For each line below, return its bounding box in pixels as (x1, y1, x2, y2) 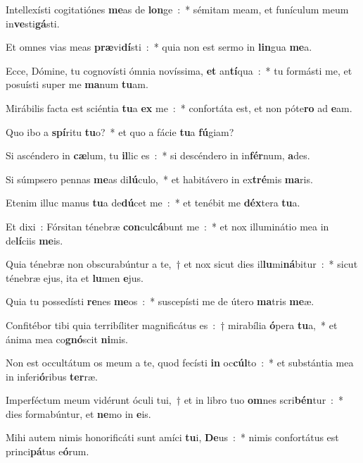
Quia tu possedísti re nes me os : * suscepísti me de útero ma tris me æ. (6, 294, 314, 309)
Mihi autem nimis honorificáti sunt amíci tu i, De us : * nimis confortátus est (6, 430, 339, 445)
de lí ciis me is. (6, 233, 63, 247)
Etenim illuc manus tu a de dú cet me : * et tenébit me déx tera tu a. (6, 195, 300, 210)
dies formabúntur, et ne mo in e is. (6, 406, 151, 421)
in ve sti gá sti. (6, 16, 60, 30)
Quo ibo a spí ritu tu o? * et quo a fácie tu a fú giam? (6, 124, 234, 139)
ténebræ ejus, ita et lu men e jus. (6, 270, 144, 285)
